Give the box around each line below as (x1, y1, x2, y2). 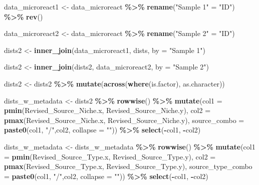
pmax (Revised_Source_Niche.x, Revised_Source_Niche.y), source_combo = (4, 114, 244, 125)
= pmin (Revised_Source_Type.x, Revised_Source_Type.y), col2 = (4, 151, 216, 161)
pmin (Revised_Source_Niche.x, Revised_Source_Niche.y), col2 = (4, 105, 211, 115)
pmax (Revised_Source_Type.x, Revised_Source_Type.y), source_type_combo (4, 161, 252, 171)
